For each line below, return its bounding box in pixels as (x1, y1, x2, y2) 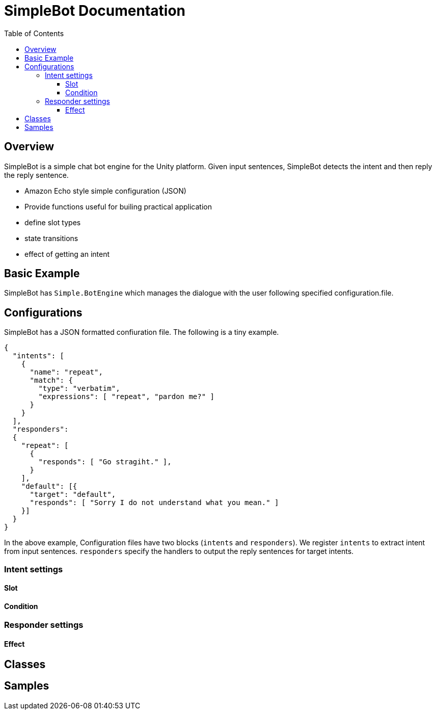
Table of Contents (4, 29, 64, 38)
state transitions (24, 233, 78, 243)
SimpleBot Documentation (4, 2, 186, 19)
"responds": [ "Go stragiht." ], (38, 458, 172, 466)
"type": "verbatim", (38, 384, 120, 393)
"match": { (30, 376, 73, 385)
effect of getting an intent (24, 249, 110, 258)
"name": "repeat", (30, 368, 103, 377)
